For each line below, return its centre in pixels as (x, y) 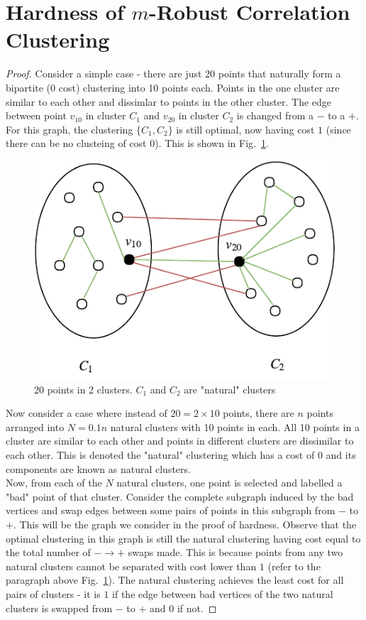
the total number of (48, 552)
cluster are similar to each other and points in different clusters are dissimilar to (180, 441)
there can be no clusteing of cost (76, 143)
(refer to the (294, 566)
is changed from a (275, 115)
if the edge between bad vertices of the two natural (223, 593)
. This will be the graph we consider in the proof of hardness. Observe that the (185, 524)
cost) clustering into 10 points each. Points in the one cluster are (199, 87)
